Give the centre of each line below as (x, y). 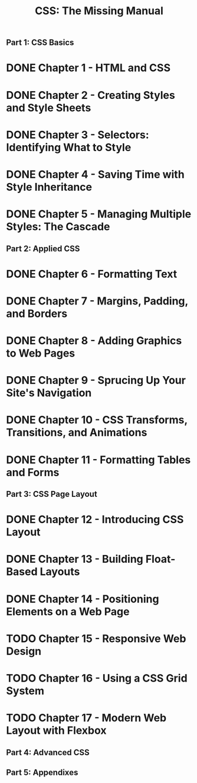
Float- (160, 559)
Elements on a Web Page (68, 612)
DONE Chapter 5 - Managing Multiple (99, 214)
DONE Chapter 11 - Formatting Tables (98, 460)
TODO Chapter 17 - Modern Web (86, 718)
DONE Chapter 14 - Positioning (83, 599)
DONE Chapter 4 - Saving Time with (95, 174)
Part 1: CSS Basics (40, 43)
